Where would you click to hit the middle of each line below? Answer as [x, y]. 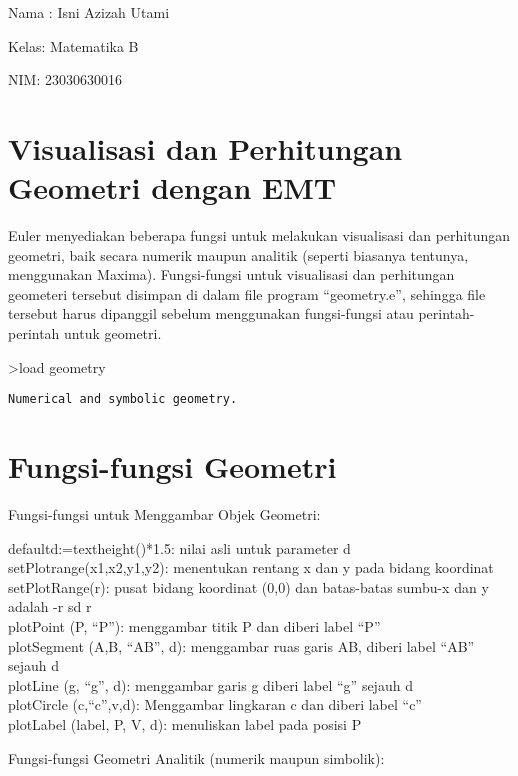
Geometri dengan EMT [172, 187]
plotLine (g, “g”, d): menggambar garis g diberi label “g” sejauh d [210, 684]
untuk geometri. [113, 333]
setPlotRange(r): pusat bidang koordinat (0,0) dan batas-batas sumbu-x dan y [248, 586]
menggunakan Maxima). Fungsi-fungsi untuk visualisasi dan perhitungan [231, 274]
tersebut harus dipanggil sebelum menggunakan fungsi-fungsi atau [211, 313]
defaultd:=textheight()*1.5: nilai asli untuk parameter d [179, 547]
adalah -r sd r [50, 606]
